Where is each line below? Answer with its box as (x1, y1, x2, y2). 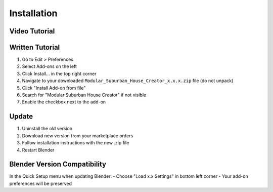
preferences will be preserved (9, 180, 72, 186)
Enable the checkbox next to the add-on (22, 99, 106, 105)
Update (9, 112, 33, 121)
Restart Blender (22, 147, 55, 153)
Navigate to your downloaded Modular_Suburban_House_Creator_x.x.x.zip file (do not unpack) (22, 78, 234, 84)
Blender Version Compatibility (9, 160, 106, 169)
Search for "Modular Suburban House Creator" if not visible (22, 92, 147, 98)
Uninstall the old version (22, 126, 73, 132)
